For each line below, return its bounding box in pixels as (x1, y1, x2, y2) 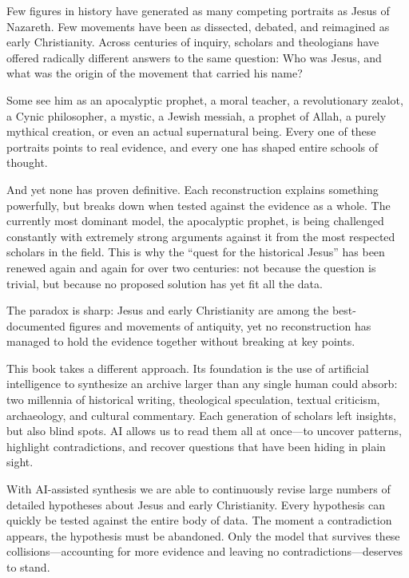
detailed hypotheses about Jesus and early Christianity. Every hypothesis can (6, 496, 385, 513)
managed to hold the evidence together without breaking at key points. (6, 333, 355, 350)
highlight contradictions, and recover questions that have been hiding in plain (6, 437, 386, 454)
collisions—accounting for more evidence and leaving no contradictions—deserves (6, 543, 403, 560)
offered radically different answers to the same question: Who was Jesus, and (6, 49, 382, 65)
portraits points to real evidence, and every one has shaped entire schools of (6, 138, 378, 155)
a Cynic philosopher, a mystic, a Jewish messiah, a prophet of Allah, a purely (6, 107, 387, 124)
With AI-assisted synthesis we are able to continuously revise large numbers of (6, 481, 391, 497)
